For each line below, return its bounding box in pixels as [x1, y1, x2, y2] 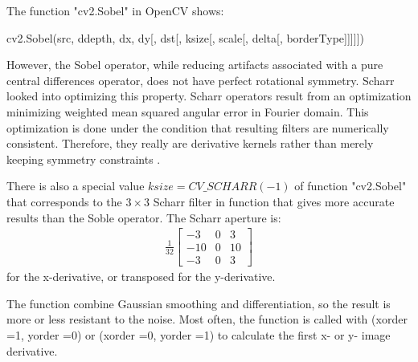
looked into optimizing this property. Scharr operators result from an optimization [6, 87, 412, 104]
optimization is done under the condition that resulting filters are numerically [6, 119, 389, 136]
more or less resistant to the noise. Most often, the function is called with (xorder [6, 311, 408, 327]
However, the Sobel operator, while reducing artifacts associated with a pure [6, 56, 383, 73]
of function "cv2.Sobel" [294, 177, 407, 194]
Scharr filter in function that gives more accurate [153, 193, 395, 209]
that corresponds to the [6, 193, 122, 209]
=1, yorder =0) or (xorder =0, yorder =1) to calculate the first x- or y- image [6, 327, 391, 344]
